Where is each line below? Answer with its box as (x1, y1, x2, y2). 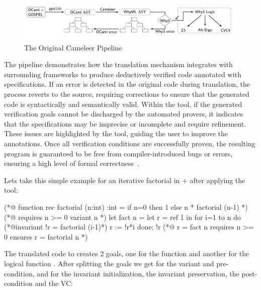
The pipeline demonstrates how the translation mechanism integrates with (4, 59, 233, 70)
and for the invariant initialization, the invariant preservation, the (37, 268, 239, 278)
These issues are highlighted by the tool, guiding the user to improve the (4, 128, 228, 139)
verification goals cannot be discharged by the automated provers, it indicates (4, 108, 243, 119)
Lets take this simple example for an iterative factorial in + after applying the (4, 175, 245, 185)
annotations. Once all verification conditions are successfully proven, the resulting (4, 138, 255, 149)
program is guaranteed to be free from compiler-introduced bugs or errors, (4, 148, 233, 158)
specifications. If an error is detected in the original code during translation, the (4, 79, 250, 89)
